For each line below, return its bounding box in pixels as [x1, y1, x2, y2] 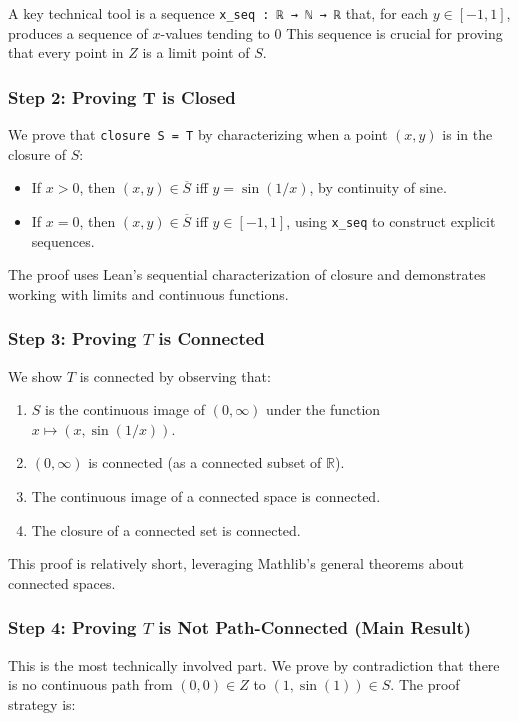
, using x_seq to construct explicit [286, 210, 496, 231]
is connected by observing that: [79, 365, 271, 386]
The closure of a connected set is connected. [31, 519, 301, 540]
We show [8, 365, 63, 386]
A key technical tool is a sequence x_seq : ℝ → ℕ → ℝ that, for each [8, 3, 429, 23]
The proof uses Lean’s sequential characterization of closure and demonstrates [8, 264, 486, 285]
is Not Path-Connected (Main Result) [158, 615, 472, 640]
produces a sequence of [8, 22, 148, 43]
